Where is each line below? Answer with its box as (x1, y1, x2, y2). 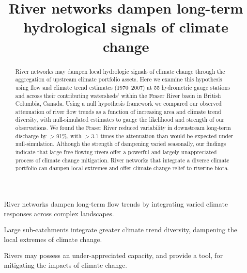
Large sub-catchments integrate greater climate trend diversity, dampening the (4, 225, 237, 235)
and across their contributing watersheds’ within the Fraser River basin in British (15, 91, 221, 99)
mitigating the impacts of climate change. (4, 260, 127, 270)
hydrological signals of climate (23, 17, 229, 37)
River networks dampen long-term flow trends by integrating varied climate (4, 199, 228, 209)
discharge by (15, 131, 47, 140)
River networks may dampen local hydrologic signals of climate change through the (15, 67, 225, 75)
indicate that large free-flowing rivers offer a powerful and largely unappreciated (15, 148, 217, 156)
